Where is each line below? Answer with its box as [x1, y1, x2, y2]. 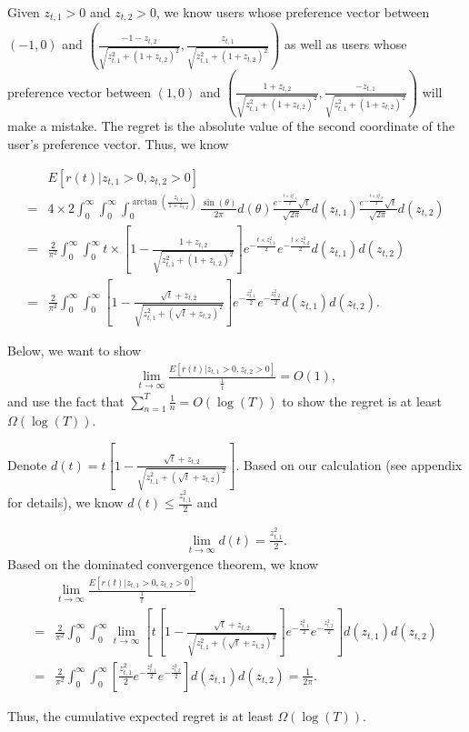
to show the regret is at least [282, 391, 442, 410]
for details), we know [7, 493, 124, 512]
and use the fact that [7, 391, 125, 410]
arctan [132, 197, 157, 207]
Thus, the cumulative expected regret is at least [7, 706, 274, 725]
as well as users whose [284, 35, 407, 54]
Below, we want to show [7, 341, 142, 360]
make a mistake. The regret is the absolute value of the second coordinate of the [7, 116, 454, 135]
